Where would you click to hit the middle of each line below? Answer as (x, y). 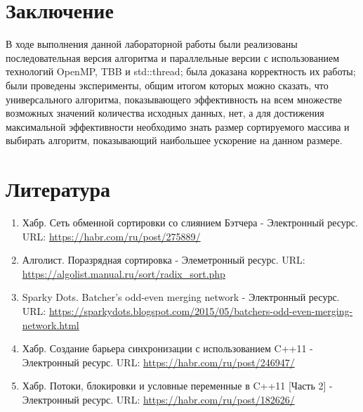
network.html (51, 324)
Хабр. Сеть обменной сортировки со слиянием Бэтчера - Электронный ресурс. (190, 222)
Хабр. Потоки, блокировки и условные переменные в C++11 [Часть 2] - (177, 386)
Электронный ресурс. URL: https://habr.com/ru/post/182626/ (158, 399)
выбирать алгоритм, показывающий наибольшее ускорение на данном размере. (174, 140)
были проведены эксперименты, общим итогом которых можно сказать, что (167, 85)
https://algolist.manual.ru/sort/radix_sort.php (124, 273)
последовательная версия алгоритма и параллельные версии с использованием (173, 57)
